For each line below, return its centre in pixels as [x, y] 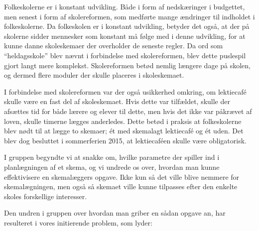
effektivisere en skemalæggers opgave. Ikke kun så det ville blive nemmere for [122, 176]
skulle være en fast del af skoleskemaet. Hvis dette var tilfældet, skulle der [117, 101]
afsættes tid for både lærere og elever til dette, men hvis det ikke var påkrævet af [128, 111]
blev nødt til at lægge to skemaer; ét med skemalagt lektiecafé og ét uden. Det [124, 131]
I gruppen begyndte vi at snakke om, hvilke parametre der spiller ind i [112, 157]
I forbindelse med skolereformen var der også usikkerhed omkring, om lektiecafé [125, 91]
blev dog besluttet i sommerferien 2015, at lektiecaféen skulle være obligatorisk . [125, 140]
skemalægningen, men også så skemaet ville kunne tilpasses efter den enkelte [121, 186]
